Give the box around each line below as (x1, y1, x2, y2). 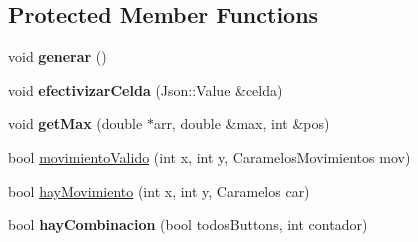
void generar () (8, 46, 107, 67)
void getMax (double (8, 113, 143, 134)
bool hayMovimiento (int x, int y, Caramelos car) (8, 180, 310, 201)
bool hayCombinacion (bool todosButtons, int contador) (8, 214, 368, 235)
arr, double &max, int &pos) (153, 113, 330, 134)
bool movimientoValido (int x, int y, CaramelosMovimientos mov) (8, 146, 411, 167)
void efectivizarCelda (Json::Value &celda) (8, 79, 283, 100)
